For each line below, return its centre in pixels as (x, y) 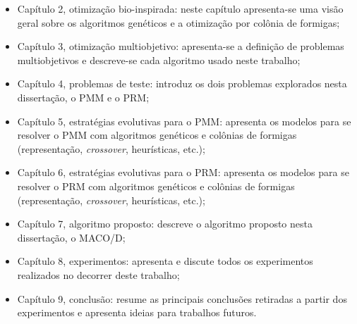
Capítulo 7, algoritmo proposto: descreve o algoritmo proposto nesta (165, 224)
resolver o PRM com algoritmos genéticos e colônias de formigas (156, 186)
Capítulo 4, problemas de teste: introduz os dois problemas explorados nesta (182, 83)
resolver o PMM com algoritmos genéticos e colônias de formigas (157, 135)
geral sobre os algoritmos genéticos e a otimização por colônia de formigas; (178, 22)
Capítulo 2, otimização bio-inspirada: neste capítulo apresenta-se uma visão (180, 8)
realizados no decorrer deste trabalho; (98, 274)
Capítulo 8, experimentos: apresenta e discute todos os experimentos (165, 261)
